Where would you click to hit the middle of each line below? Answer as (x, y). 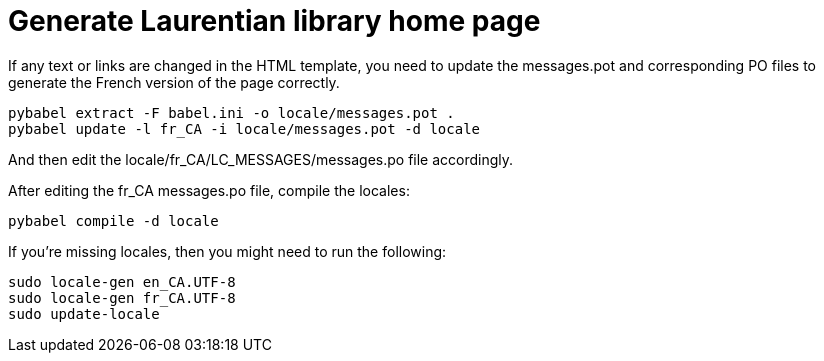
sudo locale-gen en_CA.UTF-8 (122, 281)
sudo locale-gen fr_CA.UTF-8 (122, 297)
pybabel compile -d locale (113, 220)
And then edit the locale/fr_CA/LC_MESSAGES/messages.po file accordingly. (261, 159)
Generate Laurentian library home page (274, 21)
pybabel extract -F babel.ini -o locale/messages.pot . (231, 112)
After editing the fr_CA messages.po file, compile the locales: (209, 190)
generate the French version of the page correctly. (174, 82)
